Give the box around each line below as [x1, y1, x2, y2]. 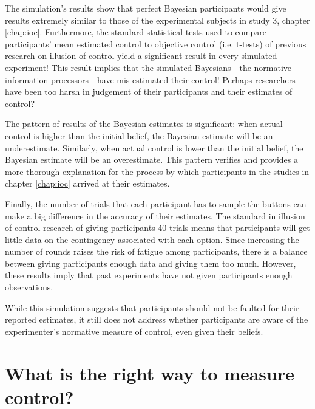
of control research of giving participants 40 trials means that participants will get [5, 221, 310, 234]
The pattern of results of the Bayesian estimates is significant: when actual [5, 117, 283, 130]
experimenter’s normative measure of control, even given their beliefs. [5, 325, 263, 337]
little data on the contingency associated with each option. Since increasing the [5, 233, 299, 246]
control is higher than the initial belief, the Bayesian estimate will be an [5, 129, 273, 142]
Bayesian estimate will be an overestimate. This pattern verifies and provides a [5, 153, 298, 166]
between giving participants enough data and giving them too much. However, [5, 256, 296, 269]
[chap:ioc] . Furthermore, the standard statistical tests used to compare [5, 26, 266, 38]
